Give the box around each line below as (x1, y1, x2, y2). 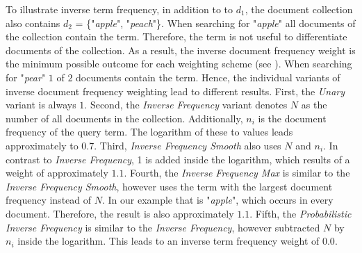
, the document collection (245, 2, 353, 16)
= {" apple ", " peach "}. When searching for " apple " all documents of (75, 15, 356, 30)
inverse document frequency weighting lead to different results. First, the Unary (6, 83, 345, 98)
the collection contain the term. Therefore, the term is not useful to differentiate (6, 29, 347, 44)
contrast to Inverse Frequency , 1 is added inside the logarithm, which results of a (6, 152, 350, 166)
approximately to (6, 138, 79, 152)
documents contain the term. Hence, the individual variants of (76, 70, 340, 84)
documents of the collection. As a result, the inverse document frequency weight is (6, 42, 356, 57)
